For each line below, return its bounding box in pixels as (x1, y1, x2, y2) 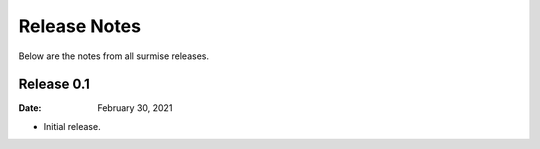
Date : (18, 102, 42, 114)
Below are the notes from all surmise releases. (18, 50, 210, 62)
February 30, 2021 (97, 102, 173, 114)
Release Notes (18, 15, 142, 37)
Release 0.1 (18, 76, 90, 93)
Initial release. (43, 120, 101, 132)
